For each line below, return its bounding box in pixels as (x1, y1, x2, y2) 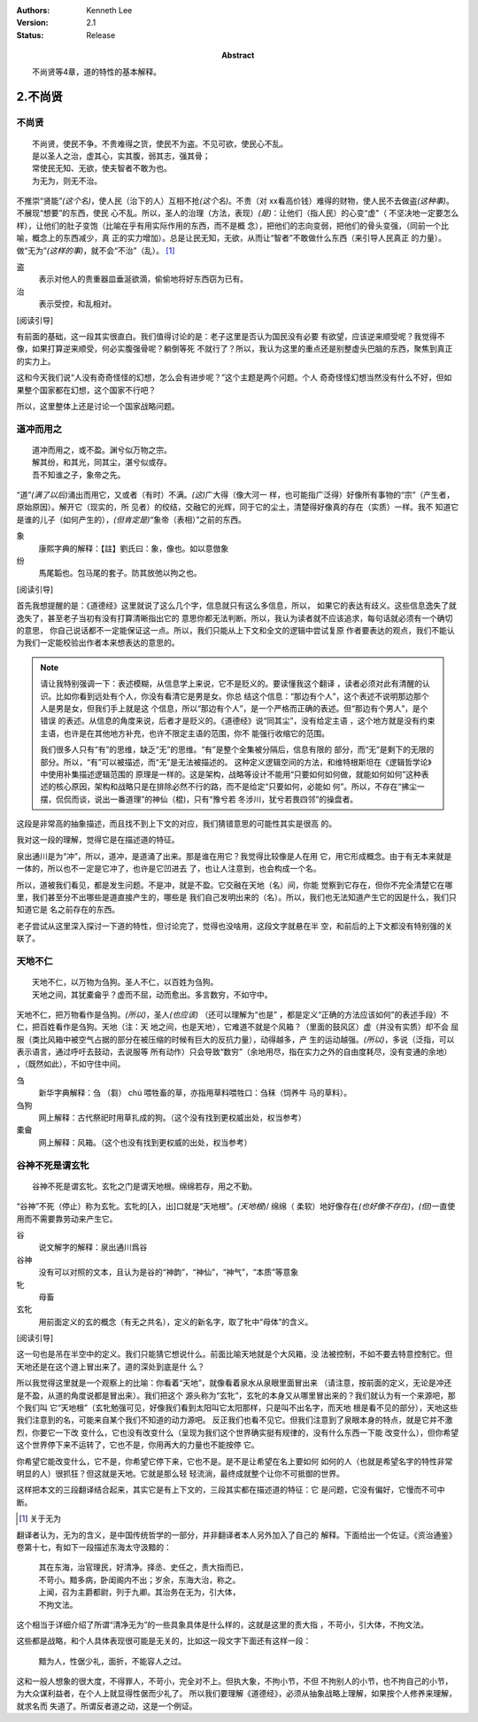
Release (86, 29, 116, 40)
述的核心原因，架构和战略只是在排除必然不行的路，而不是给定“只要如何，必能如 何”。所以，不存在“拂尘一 (40, 781, 425, 792)
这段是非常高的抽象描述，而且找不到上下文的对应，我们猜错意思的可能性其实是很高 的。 (16, 818, 336, 829)
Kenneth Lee (86, 5, 133, 15)
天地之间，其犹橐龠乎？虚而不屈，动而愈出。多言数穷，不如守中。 (32, 989, 273, 1000)
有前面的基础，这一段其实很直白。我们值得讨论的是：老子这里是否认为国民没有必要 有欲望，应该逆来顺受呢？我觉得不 (16, 331, 445, 341)
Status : (16, 29, 44, 40)
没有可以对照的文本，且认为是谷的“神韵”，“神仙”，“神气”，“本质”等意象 (38, 1267, 299, 1277)
